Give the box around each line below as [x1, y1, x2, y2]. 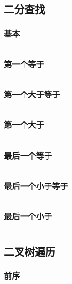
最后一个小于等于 [4, 179, 68, 191]
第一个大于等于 [4, 88, 60, 100]
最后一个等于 [4, 149, 52, 161]
